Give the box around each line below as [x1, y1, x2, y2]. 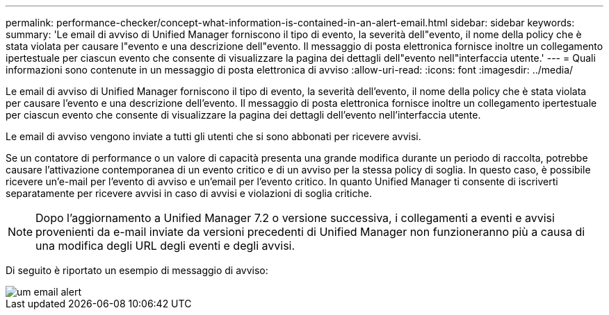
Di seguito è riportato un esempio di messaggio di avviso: [6, 264, 268, 276]
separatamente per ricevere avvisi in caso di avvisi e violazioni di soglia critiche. [6, 187, 372, 199]
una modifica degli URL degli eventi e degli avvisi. [35, 239, 295, 253]
